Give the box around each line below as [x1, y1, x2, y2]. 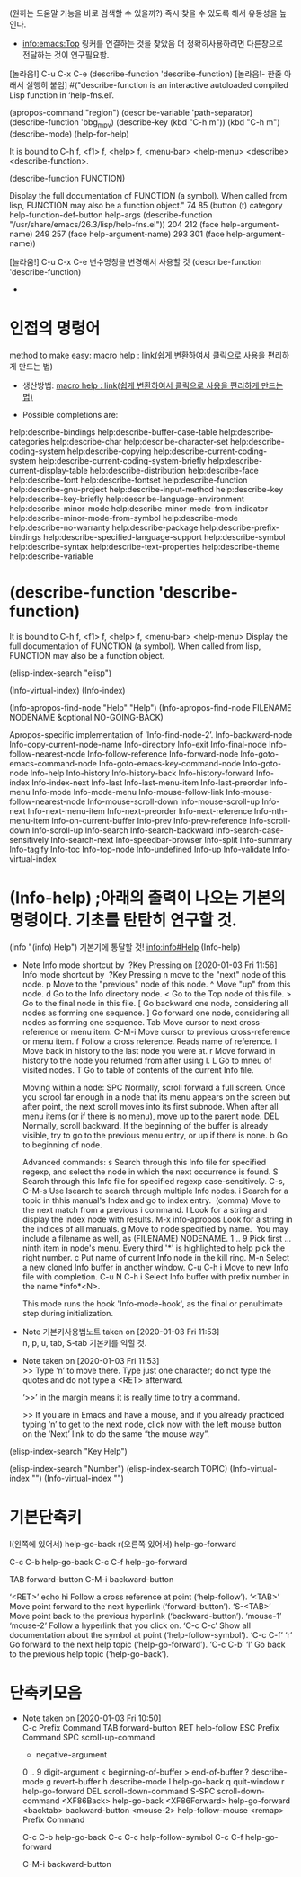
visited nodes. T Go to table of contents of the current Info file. [22, 1064, 254, 1076]
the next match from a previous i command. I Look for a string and [22, 1204, 268, 1215]
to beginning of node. [22, 1139, 102, 1150]
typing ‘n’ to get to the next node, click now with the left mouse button [22, 1419, 282, 1430]
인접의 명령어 [9, 318, 101, 339]
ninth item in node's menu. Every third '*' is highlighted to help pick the [22, 1243, 286, 1253]
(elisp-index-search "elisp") [9, 668, 112, 678]
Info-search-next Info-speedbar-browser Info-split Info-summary [50, 834, 293, 845]
